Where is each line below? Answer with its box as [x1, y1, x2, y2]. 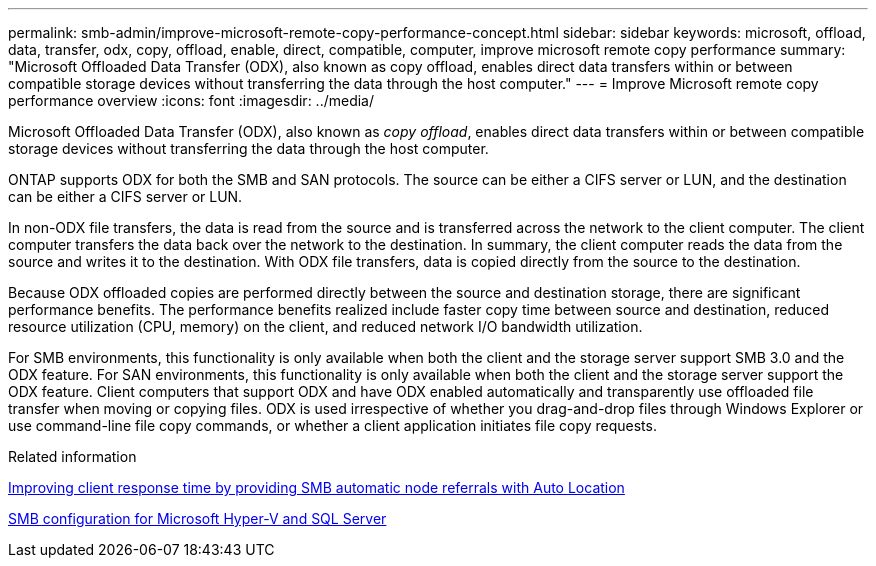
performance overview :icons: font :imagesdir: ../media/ [8, 92, 375, 109]
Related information [8, 448, 137, 465]
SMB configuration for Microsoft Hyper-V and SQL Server [8, 510, 387, 527]
